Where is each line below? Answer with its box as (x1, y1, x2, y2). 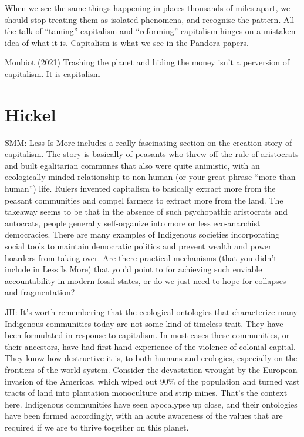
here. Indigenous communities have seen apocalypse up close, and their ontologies (5, 398, 298, 410)
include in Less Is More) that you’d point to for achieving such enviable (5, 263, 262, 275)
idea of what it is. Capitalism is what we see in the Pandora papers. (5, 36, 249, 48)
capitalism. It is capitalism (5, 67, 100, 79)
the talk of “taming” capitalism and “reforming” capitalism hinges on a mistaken (5, 25, 296, 37)
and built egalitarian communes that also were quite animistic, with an (5, 159, 260, 171)
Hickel (5, 102, 56, 126)
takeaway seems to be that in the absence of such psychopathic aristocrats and (5, 205, 288, 218)
